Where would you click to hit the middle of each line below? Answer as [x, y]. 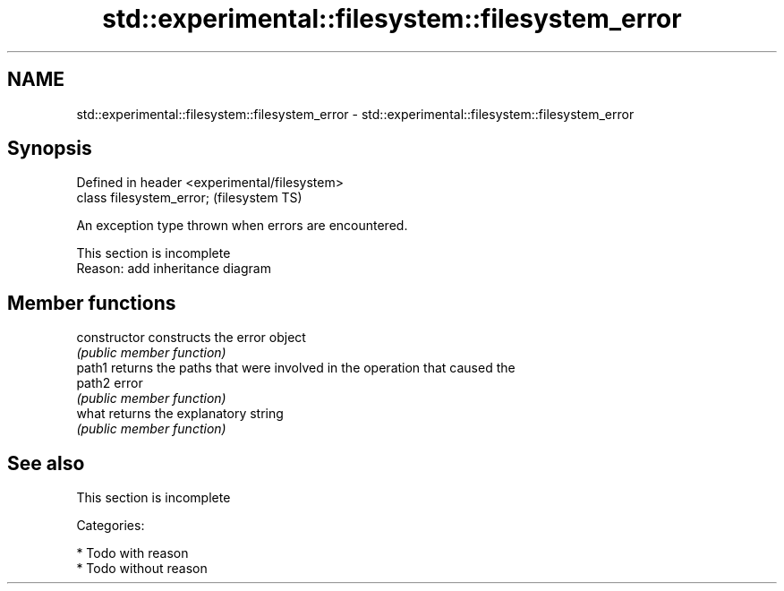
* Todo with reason [132, 553]
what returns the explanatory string [180, 414]
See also [46, 463]
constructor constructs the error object [191, 338]
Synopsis [50, 149]
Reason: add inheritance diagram [174, 269]
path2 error [110, 383]
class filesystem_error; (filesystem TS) [189, 198]
